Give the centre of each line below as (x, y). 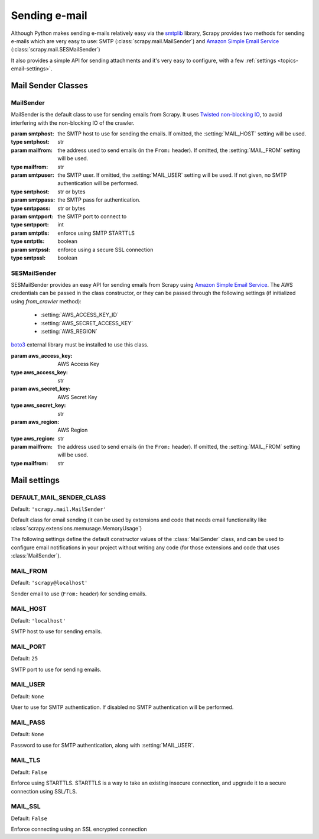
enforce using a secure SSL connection (105, 250)
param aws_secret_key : (41, 389)
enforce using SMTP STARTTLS (96, 233)
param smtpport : (32, 216)
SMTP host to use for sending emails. (57, 631)
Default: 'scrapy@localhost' (49, 583)
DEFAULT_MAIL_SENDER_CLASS (58, 497)
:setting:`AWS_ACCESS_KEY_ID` (80, 315)
